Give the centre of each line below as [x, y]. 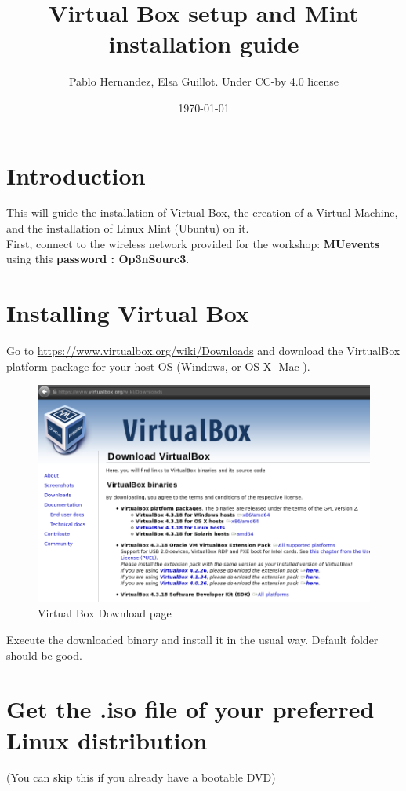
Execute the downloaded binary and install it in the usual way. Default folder [192, 639]
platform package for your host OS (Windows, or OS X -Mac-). [158, 366]
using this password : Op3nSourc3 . [98, 259]
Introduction [76, 175]
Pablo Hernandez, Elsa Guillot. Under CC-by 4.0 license [204, 81]
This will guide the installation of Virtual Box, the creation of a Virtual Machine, [202, 212]
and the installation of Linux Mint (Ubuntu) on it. [128, 228]
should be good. [44, 655]
